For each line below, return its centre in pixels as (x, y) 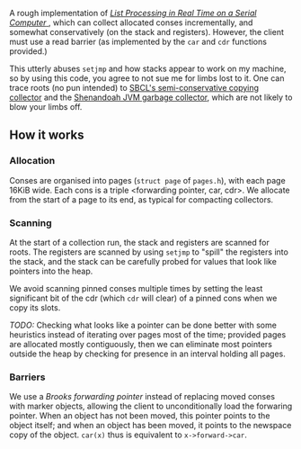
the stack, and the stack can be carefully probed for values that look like (143, 261)
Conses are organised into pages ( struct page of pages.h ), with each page (147, 180)
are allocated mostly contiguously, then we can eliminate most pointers (141, 344)
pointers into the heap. (51, 271)
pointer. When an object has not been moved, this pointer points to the (140, 416)
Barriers (27, 377)
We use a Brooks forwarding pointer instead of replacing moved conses (142, 397)
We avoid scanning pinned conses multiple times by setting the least (136, 288)
